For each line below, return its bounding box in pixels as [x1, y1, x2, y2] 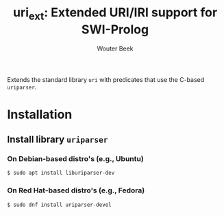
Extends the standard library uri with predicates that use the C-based [7, 75, 205, 83]
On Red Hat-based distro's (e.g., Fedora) [7, 186, 145, 195]
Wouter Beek [97, 44, 134, 53]
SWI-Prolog [81, 22, 149, 37]
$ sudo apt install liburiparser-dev [7, 169, 115, 177]
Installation [7, 106, 73, 122]
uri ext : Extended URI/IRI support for [12, 5, 218, 23]
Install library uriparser [7, 134, 108, 145]
